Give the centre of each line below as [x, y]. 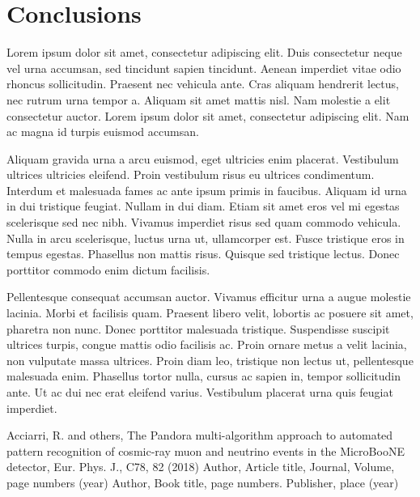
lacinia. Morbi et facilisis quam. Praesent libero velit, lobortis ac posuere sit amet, [210, 313]
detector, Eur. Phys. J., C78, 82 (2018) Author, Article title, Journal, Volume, [201, 467]
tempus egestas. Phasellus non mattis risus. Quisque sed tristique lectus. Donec [203, 254]
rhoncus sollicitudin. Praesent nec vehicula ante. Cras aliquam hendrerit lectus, [203, 84]
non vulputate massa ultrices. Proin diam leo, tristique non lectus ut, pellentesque [210, 360]
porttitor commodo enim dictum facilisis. [108, 269]
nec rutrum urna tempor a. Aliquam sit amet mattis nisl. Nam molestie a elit [199, 99]
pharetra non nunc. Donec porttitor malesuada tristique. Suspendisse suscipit [198, 328]
